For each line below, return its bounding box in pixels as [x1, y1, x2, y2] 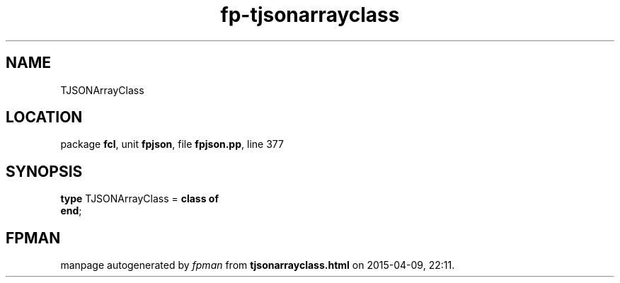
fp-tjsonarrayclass [220, 3, 400, 27]
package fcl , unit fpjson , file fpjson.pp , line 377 [60, 138, 284, 151]
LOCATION [6, 108, 83, 127]
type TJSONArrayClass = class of [60, 192, 219, 205]
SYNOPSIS [6, 162, 83, 180]
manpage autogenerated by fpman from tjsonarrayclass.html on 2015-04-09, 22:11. [60, 259, 455, 272]
